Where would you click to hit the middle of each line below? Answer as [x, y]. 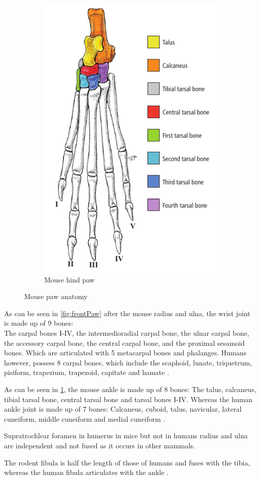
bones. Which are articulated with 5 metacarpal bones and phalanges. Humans [125, 353]
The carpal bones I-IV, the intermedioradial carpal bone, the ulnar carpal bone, [127, 333]
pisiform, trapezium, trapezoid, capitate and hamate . [87, 372]
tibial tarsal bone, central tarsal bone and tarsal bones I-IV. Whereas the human [128, 399]
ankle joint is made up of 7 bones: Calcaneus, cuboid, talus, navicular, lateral [123, 409]
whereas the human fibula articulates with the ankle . [86, 472]
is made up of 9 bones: [39, 323]
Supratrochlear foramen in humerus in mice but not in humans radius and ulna [126, 436]
